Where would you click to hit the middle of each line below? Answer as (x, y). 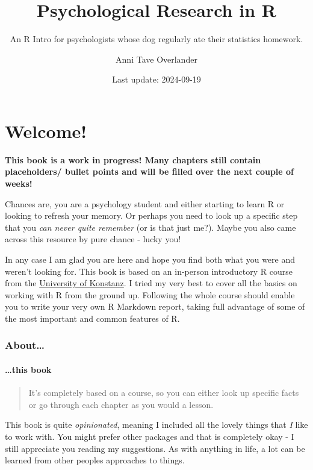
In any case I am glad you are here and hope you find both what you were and (150, 259)
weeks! (19, 183)
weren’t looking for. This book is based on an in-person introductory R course (149, 271)
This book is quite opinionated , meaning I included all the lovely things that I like (156, 425)
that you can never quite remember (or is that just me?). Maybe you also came (150, 227)
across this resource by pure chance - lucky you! (93, 239)
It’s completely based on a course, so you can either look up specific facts (164, 393)
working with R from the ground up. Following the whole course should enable (150, 294)
